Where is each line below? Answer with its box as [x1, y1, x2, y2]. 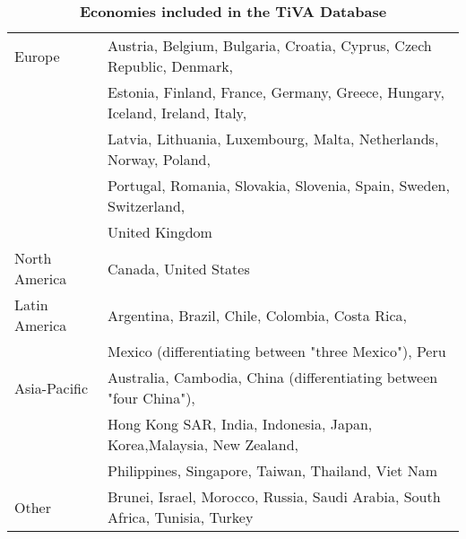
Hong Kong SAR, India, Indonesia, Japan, [107, 413, 373, 434]
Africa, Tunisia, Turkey [107, 507, 254, 527]
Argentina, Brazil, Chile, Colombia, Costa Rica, [107, 304, 407, 326]
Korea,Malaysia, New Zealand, [107, 434, 299, 455]
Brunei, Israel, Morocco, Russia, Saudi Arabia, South [107, 486, 441, 507]
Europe [14, 45, 60, 66]
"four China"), [107, 387, 195, 408]
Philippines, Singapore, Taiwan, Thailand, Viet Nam [107, 460, 437, 481]
